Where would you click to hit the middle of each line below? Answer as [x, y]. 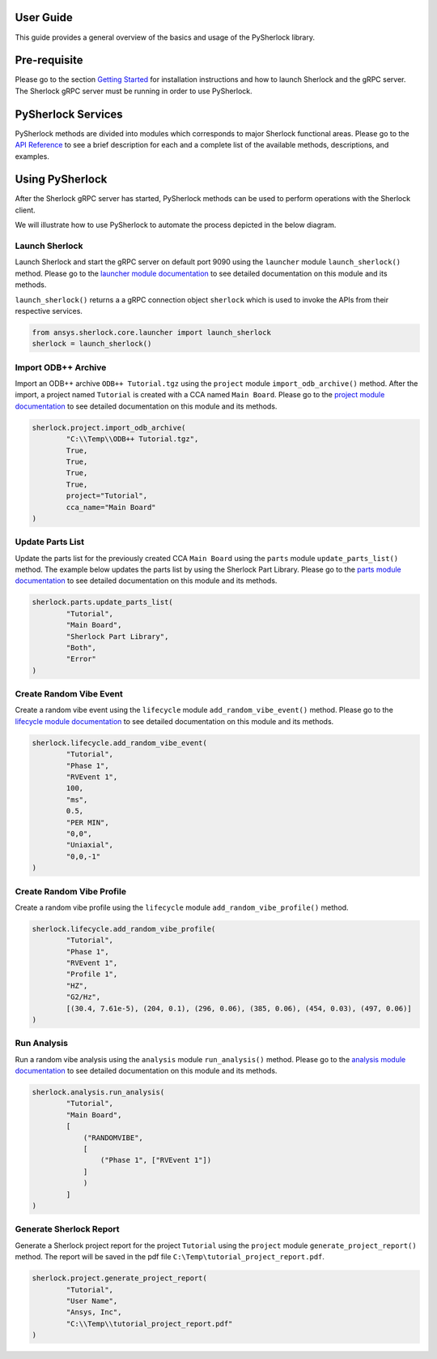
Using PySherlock [61, 180]
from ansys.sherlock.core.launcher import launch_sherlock [151, 332]
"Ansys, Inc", [94, 1312]
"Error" [81, 659]
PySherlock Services [69, 114]
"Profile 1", [92, 974]
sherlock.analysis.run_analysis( [98, 1092]
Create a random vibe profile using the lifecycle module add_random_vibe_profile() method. [182, 907]
